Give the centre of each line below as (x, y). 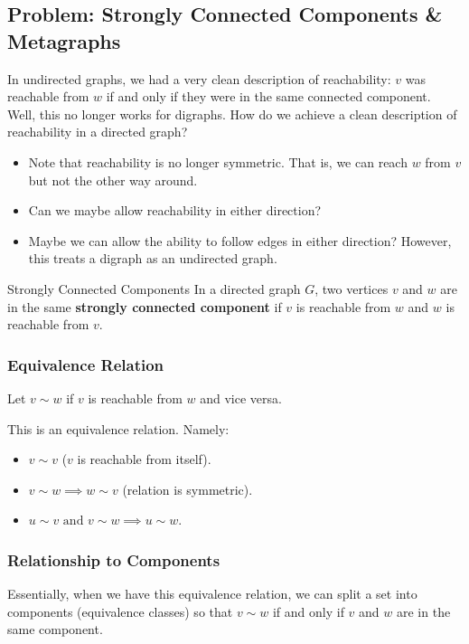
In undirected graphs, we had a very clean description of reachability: (199, 78)
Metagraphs (64, 40)
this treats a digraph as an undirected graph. (153, 258)
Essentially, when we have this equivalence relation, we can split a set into (212, 594)
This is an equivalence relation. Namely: (118, 428)
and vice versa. (241, 398)
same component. (55, 629)
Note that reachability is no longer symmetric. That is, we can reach (218, 161)
